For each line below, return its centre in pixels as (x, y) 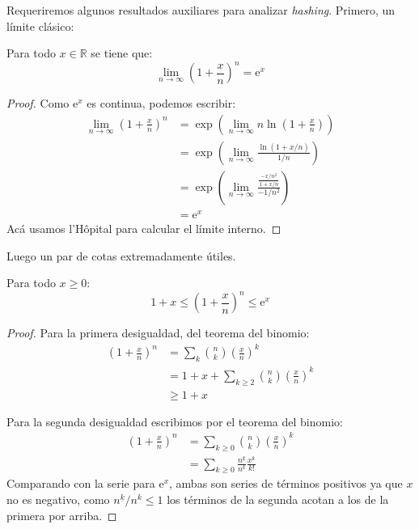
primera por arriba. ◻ (62, 515)
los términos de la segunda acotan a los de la (278, 499)
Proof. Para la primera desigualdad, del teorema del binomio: (158, 333)
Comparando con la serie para (81, 483)
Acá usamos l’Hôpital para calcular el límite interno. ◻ (144, 229)
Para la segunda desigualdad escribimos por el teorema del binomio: (175, 421)
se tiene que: (122, 53)
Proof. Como (38, 103)
